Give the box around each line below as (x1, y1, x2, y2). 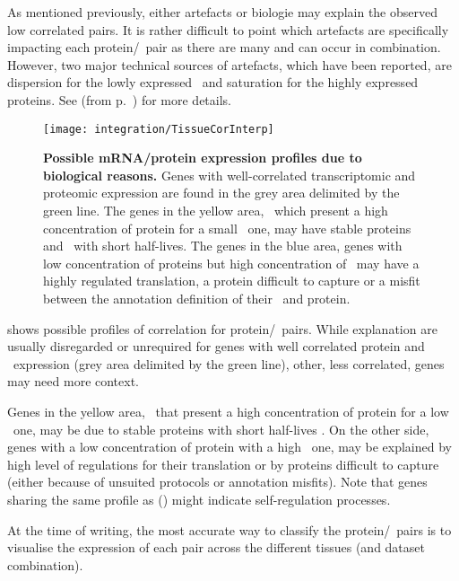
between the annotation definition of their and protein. (43, 288, 351, 307)
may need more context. (7, 372, 140, 391)
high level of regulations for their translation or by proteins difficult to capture (7, 454, 439, 473)
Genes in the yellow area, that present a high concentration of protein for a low (7, 401, 449, 420)
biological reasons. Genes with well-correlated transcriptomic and (43, 165, 416, 184)
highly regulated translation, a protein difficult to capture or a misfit (43, 271, 420, 290)
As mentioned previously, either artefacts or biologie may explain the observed (7, 3, 438, 21)
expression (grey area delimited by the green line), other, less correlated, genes (13, 354, 445, 373)
